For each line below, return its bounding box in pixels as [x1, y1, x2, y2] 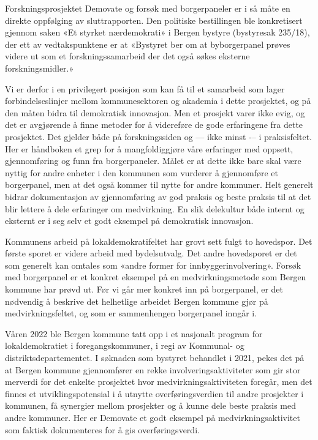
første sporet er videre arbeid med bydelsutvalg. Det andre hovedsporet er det [5, 247, 297, 259]
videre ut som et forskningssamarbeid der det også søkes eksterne [5, 50, 250, 62]
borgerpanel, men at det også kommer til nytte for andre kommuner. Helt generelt [5, 178, 314, 191]
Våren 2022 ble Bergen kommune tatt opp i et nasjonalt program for [5, 327, 263, 340]
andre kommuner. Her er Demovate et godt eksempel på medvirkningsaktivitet [5, 411, 300, 423]
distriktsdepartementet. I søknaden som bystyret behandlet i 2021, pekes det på [5, 351, 305, 364]
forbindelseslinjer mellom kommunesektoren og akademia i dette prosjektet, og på [5, 94, 311, 107]
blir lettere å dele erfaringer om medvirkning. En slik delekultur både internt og [5, 202, 305, 215]
